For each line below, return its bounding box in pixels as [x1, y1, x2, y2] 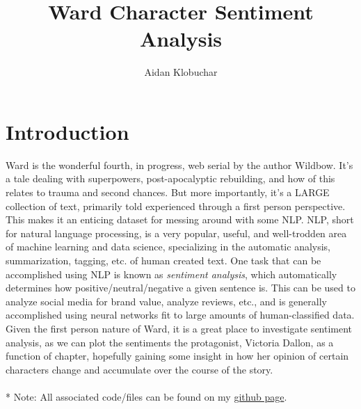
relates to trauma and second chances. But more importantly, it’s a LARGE [6, 185, 330, 200]
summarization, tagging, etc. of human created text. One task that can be [6, 253, 321, 267]
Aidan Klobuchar [144, 65, 218, 79]
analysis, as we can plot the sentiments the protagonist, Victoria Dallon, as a [6, 335, 334, 349]
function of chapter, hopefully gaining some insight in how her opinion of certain [6, 348, 349, 363]
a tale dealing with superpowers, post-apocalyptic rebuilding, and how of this [6, 171, 335, 186]
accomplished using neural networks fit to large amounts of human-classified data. [6, 307, 355, 322]
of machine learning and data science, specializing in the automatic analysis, [6, 239, 331, 254]
